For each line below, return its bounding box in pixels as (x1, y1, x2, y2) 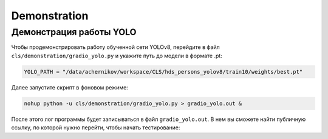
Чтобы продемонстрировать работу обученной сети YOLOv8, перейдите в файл (11, 44, 220, 51)
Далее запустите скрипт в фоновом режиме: (11, 83, 129, 91)
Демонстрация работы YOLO (11, 27, 137, 37)
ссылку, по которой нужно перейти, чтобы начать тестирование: (11, 124, 180, 131)
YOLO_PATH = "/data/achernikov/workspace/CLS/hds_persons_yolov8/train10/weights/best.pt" (24, 68, 303, 75)
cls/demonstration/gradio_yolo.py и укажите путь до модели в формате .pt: (11, 52, 223, 59)
